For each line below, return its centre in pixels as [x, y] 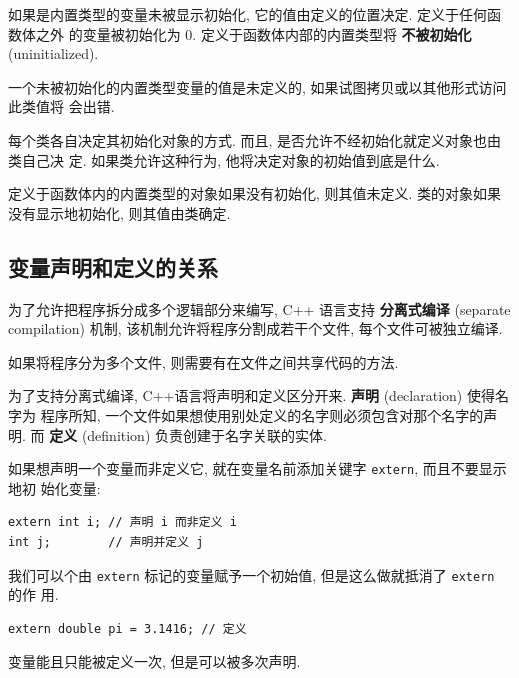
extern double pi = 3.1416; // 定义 [127, 628]
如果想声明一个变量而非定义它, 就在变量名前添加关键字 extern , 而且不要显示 [257, 468]
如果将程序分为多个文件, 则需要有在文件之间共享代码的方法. [203, 361]
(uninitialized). [53, 53]
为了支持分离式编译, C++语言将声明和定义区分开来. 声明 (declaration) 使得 [251, 395]
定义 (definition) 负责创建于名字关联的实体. [188, 434]
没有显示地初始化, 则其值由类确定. [119, 212]
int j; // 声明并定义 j [106, 541]
